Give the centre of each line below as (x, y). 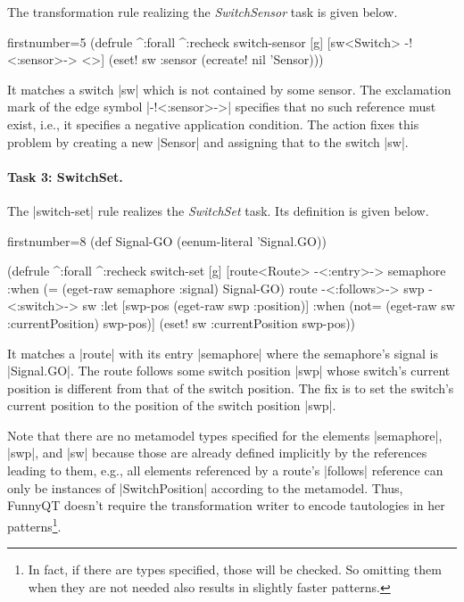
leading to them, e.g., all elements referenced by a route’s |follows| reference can (225, 470)
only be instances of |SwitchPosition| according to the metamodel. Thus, (205, 487)
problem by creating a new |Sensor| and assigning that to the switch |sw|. (208, 141)
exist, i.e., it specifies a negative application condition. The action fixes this (213, 124)
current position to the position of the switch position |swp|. (172, 405)
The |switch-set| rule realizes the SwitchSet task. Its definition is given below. (218, 210)
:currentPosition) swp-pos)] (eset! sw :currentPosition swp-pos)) (182, 322)
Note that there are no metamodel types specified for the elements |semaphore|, (225, 435)
